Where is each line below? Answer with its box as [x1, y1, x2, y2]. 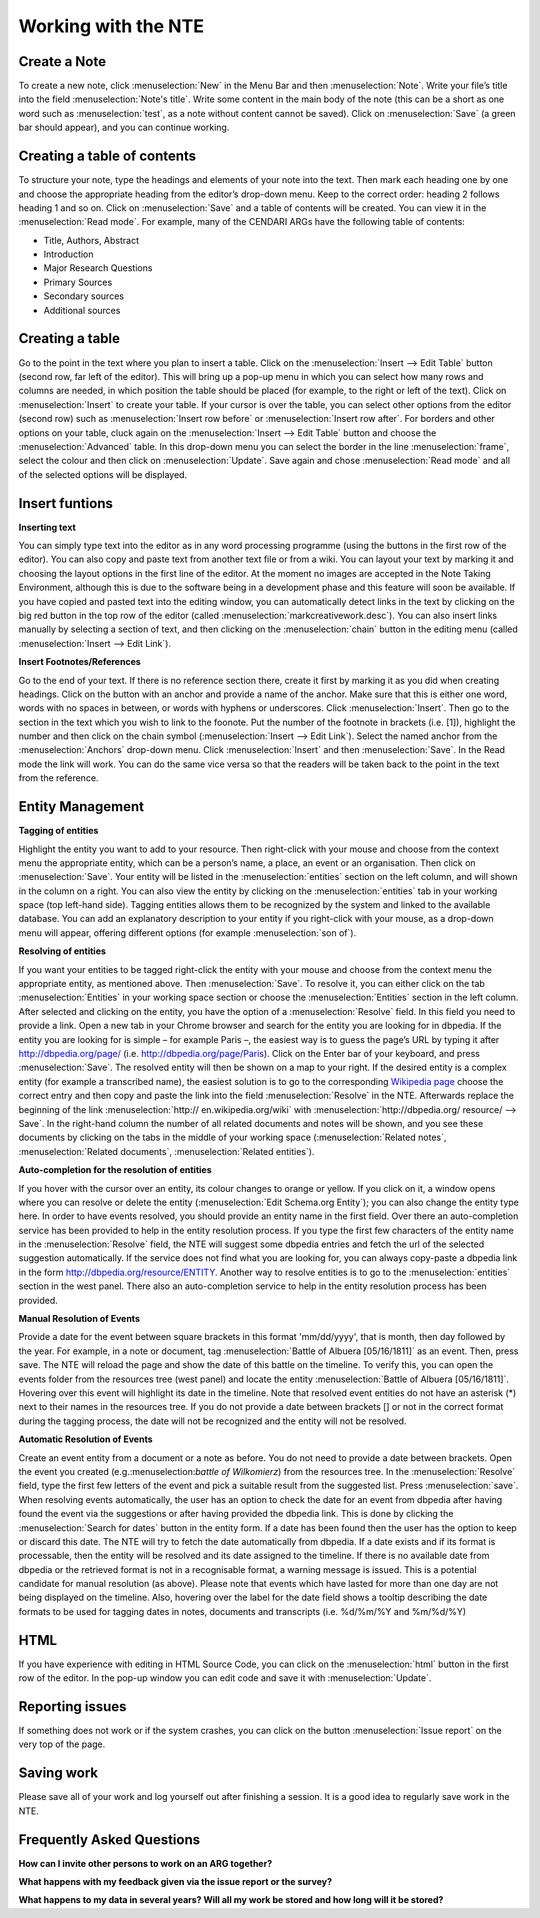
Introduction [43, 248, 94, 260]
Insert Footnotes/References [18, 656, 142, 668]
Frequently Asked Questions [18, 1831, 201, 1848]
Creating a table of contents [18, 148, 197, 165]
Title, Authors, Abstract [43, 234, 140, 246]
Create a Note [18, 53, 107, 70]
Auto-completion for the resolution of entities [18, 1164, 212, 1176]
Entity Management [18, 798, 145, 815]
